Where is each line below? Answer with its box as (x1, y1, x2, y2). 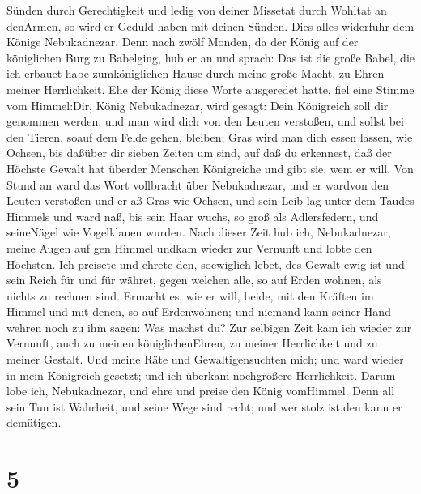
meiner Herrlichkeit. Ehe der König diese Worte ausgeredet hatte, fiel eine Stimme (6, 80, 415, 97)
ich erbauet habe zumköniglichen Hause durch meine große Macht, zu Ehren (6, 65, 385, 82)
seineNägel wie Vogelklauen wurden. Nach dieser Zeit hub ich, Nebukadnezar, (6, 224, 391, 241)
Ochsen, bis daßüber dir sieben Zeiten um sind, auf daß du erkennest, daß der (6, 144, 392, 161)
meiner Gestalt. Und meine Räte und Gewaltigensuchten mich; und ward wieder (6, 351, 404, 368)
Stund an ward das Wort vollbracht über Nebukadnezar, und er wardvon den (6, 176, 389, 193)
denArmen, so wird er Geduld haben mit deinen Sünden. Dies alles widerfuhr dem (6, 17, 415, 34)
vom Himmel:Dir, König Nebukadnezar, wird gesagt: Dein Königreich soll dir (6, 96, 389, 113)
